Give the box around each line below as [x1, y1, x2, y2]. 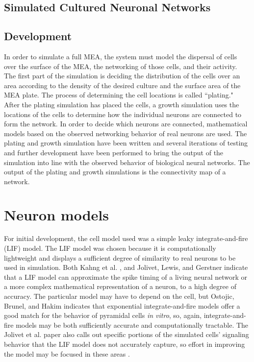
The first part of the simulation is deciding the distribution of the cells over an [4, 71, 240, 81]
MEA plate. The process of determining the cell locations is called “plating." [4, 90, 233, 100]
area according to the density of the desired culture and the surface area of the [4, 80, 241, 90]
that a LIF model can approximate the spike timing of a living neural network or [4, 271, 248, 282]
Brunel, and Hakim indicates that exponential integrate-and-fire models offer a [4, 300, 240, 311]
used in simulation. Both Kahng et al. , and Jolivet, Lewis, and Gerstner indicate [4, 262, 248, 272]
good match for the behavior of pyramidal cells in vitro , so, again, [4, 310, 202, 320]
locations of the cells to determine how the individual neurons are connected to [4, 109, 242, 119]
